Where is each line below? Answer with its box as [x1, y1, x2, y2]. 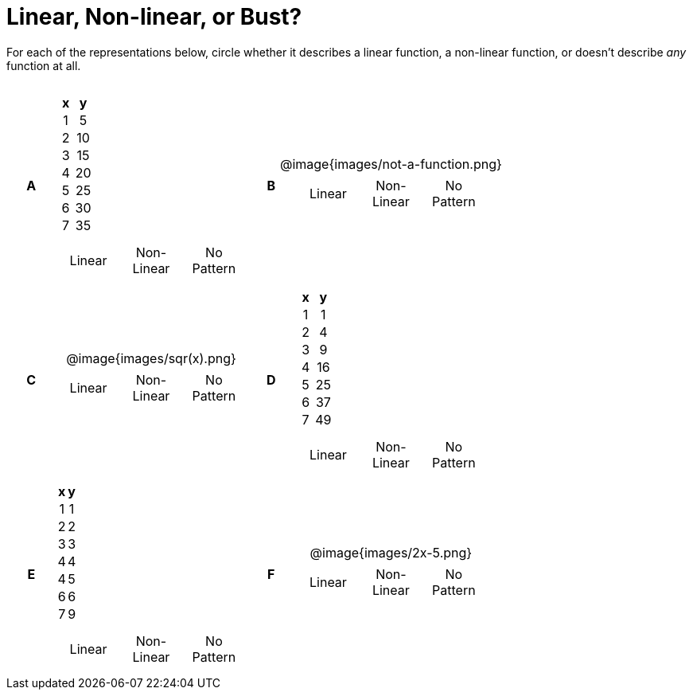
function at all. [6, 58, 81, 72]
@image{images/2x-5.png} [310, 544, 473, 561]
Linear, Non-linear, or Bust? [6, 3, 302, 30]
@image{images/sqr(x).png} [66, 350, 236, 366]
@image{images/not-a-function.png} [279, 155, 502, 172]
